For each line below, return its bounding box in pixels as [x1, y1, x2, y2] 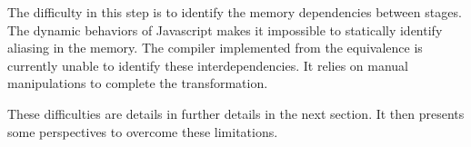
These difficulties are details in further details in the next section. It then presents [7, 103, 465, 122]
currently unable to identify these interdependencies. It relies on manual [7, 55, 409, 74]
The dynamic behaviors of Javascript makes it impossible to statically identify [7, 20, 443, 39]
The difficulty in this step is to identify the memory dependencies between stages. [7, 3, 462, 21]
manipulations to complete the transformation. [7, 73, 268, 93]
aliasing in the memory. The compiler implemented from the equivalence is [7, 38, 423, 57]
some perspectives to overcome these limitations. [7, 122, 278, 141]
